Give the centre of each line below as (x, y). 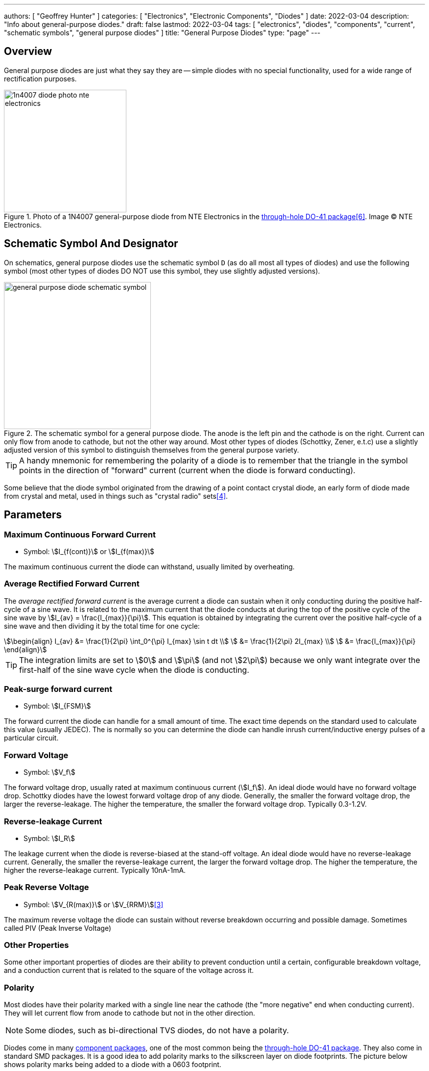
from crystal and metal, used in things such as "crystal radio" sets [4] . (116, 496)
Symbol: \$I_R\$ (49, 838)
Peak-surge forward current (58, 689)
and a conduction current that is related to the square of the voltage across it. (129, 970)
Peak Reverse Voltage (47, 887)
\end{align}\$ (25, 649)
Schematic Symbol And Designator (91, 244)
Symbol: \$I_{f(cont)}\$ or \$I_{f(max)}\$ (89, 551)
